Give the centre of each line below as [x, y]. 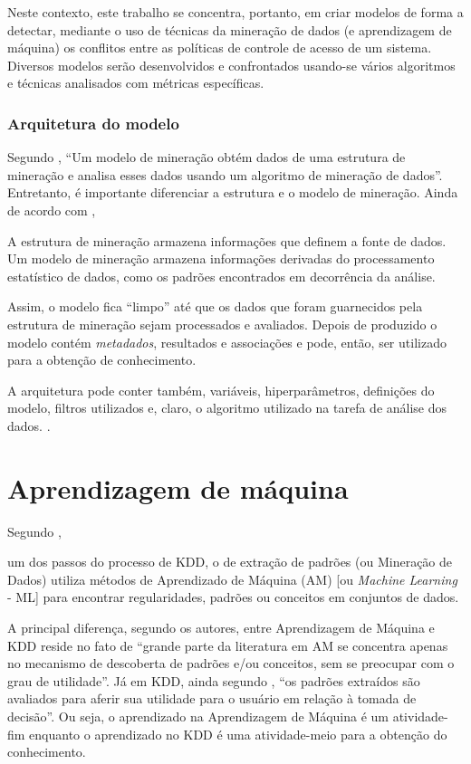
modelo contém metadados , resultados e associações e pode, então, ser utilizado [227, 342]
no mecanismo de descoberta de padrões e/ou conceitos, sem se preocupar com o [231, 663]
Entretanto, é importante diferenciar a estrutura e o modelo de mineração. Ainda [233, 192]
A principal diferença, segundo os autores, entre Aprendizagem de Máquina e [221, 627]
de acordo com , [52, 210]
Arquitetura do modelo [93, 123]
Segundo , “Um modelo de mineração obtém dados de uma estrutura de [207, 157]
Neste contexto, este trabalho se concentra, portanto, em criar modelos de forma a [235, 12]
